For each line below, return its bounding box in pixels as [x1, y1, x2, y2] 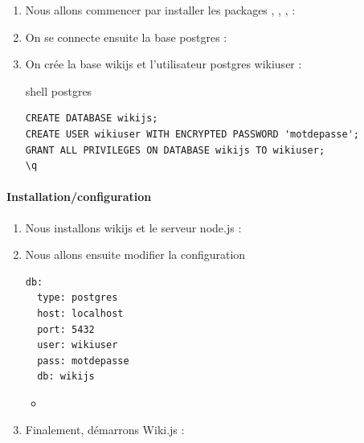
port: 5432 [37, 323, 95, 335]
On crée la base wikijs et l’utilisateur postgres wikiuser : [25, 55, 302, 72]
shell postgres [25, 82, 92, 99]
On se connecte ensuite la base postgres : [25, 28, 227, 45]
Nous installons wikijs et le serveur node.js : [25, 219, 242, 236]
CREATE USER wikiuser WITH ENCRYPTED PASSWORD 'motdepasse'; [25, 128, 360, 140]
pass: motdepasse [37, 355, 129, 367]
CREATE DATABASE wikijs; [25, 113, 158, 125]
